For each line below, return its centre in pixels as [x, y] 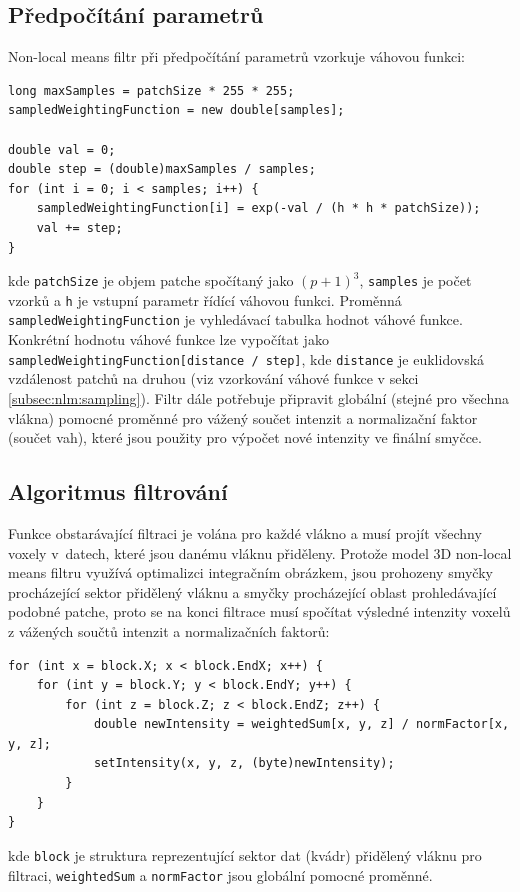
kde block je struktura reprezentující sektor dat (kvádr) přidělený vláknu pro [245, 854]
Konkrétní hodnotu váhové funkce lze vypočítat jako [168, 339]
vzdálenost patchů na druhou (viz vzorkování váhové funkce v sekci [213, 378]
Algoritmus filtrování [118, 491]
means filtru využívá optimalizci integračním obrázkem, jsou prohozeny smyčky [250, 572]
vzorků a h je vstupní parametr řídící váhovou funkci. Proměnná [205, 299]
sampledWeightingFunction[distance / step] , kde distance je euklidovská [246, 358]
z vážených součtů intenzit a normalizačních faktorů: [169, 630]
